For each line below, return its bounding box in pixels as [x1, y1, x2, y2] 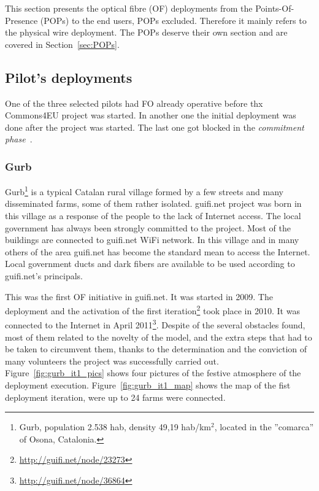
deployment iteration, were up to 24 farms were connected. [5, 390, 226, 403]
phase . [5, 133, 33, 145]
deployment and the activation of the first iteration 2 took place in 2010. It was [5, 303, 300, 317]
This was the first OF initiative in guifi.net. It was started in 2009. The [5, 290, 273, 303]
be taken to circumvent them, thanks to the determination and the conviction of [5, 342, 307, 355]
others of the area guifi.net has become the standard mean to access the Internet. [5, 245, 310, 258]
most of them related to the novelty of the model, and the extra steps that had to [5, 330, 312, 343]
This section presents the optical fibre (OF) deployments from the [5, 2, 253, 14]
